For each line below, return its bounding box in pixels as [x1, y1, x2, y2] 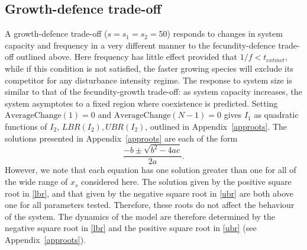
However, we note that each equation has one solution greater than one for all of [5, 164, 296, 176]
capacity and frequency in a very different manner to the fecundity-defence [5, 39, 276, 51]
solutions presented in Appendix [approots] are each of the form [5, 132, 238, 144]
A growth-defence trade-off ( [5, 27, 108, 40]
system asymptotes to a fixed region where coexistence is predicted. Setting [5, 97, 278, 109]
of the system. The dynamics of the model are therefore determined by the [5, 210, 275, 222]
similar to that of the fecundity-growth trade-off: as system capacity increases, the [5, 85, 302, 98]
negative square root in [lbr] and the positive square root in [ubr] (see [5, 222, 257, 234]
